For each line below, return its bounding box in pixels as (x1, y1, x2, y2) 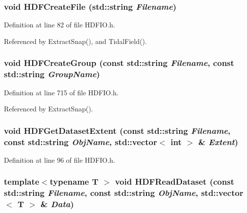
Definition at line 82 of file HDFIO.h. (4, 20, 115, 30)
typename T (49, 175, 99, 188)
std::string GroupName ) (4, 68, 100, 80)
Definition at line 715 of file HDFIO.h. (4, 87, 119, 97)
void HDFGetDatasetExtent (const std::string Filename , (4, 124, 231, 136)
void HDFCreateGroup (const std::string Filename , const (4, 57, 234, 69)
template (4, 175, 40, 188)
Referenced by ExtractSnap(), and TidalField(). (4, 36, 147, 46)
